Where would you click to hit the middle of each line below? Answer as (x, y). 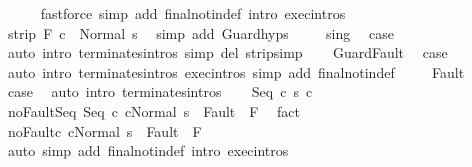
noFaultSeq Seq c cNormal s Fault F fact (154, 110)
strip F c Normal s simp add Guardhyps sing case (200, 32)
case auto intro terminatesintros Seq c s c (160, 91)
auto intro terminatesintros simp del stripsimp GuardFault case (227, 52)
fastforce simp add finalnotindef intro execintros (193, 13)
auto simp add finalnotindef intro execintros (148, 150)
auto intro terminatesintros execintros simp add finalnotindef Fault (236, 71)
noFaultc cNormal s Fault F (104, 130)
